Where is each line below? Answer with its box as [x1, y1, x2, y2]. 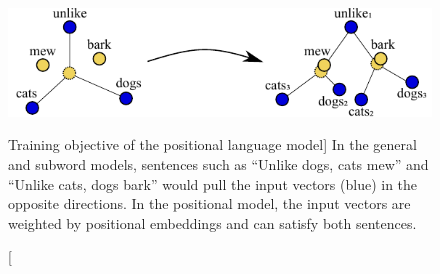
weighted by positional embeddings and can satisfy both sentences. [8, 212, 417, 233]
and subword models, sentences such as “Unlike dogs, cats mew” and [8, 154, 429, 175]
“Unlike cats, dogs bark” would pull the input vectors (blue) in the [8, 173, 418, 194]
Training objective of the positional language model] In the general [8, 134, 417, 155]
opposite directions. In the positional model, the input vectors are [8, 193, 411, 214]
